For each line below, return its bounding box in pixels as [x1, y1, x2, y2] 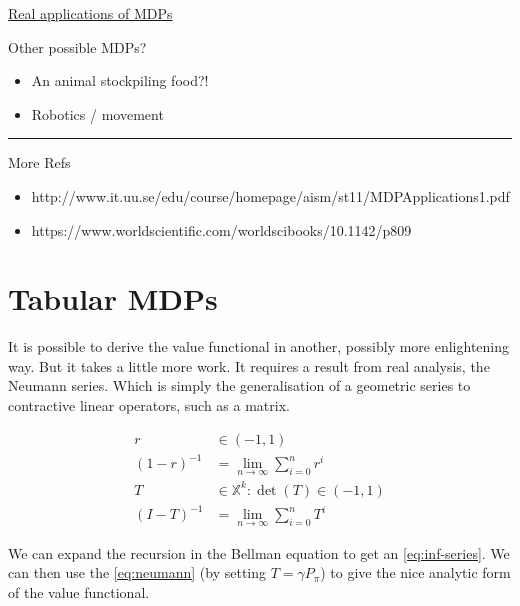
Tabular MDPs [8, 278, 218, 319]
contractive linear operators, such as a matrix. [8, 395, 290, 416]
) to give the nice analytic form [320, 562, 511, 583]
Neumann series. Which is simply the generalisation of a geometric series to [8, 375, 471, 396]
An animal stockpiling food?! [31, 70, 209, 91]
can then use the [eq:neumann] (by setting [8, 562, 267, 583]
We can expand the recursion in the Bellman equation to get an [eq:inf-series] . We [8, 542, 510, 563]
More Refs [8, 152, 71, 173]
